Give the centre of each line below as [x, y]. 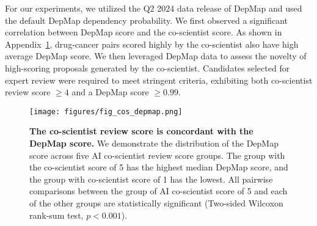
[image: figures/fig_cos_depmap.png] [106, 111]
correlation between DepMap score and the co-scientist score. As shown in [144, 32]
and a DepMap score [110, 92]
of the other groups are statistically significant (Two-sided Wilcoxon [156, 202]
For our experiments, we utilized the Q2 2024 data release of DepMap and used [154, 8]
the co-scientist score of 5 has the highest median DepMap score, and [159, 167]
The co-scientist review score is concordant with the [141, 131]
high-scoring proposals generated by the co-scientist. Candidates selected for [148, 67]
